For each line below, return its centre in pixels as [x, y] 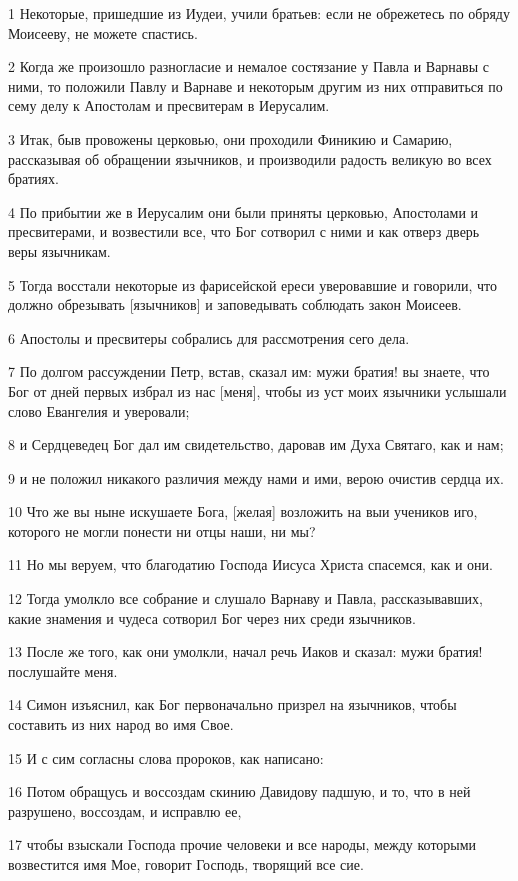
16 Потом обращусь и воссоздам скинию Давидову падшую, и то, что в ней [239, 791]
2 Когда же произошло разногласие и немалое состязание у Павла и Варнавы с [248, 66]
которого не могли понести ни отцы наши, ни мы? [162, 530]
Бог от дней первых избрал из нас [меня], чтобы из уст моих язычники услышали [257, 390]
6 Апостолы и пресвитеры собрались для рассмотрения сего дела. [209, 337]
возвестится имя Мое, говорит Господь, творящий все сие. [186, 864]
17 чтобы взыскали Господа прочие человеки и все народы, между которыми [242, 844]
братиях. [33, 178]
